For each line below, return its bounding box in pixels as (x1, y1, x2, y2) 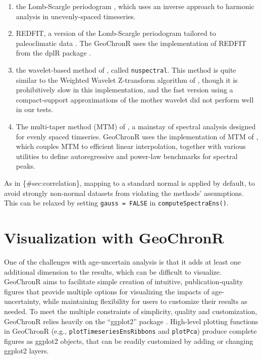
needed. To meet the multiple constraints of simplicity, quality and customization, (4, 305, 257, 316)
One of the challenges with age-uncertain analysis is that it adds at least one (4, 256, 241, 267)
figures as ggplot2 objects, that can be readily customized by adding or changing (4, 335, 253, 346)
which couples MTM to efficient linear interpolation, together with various (16, 141, 246, 151)
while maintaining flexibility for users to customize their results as (43, 296, 247, 306)
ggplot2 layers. (4, 345, 49, 356)
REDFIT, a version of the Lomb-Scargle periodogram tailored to (16, 28, 216, 38)
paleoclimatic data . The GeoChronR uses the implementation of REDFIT (16, 37, 247, 48)
